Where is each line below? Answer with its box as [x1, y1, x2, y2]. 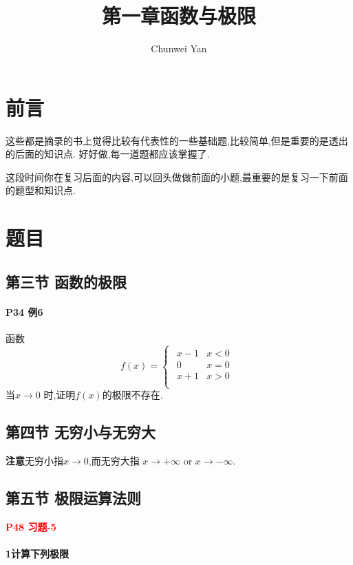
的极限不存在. [102, 387, 163, 402]
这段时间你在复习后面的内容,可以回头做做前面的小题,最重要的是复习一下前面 [6, 169, 348, 184]
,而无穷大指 [88, 454, 140, 468]
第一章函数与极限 [101, 1, 256, 30]
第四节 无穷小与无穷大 [6, 421, 156, 443]
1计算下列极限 [6, 546, 69, 560]
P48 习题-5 [6, 519, 56, 533]
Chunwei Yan [151, 41, 207, 56]
